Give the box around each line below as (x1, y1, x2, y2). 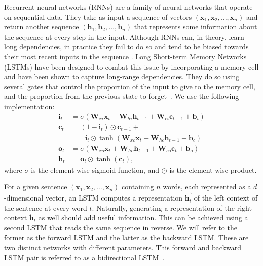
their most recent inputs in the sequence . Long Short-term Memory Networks (4, 51, 247, 61)
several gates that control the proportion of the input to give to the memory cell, (4, 81, 255, 91)
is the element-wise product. (169, 164, 257, 175)
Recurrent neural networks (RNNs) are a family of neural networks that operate (4, 2, 253, 12)
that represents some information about (134, 21, 257, 32)
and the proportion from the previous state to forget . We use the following (4, 91, 239, 102)
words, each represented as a (163, 181, 251, 192)
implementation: (4, 101, 55, 111)
